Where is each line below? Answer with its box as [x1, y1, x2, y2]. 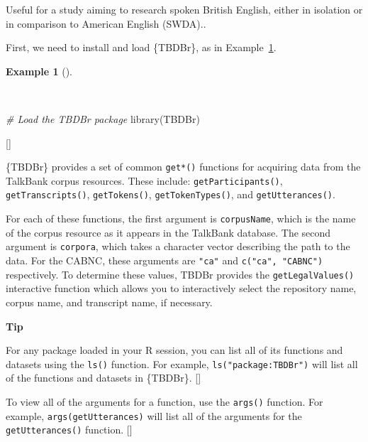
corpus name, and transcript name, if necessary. [6, 294, 213, 309]
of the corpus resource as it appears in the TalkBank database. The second [6, 225, 331, 239]
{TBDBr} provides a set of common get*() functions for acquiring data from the [6, 159, 361, 174]
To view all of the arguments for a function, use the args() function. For [6, 394, 323, 409]
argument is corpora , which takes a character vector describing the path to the [6, 239, 350, 254]
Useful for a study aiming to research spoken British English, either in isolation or [6, 2, 363, 16]
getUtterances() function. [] [6, 422, 133, 437]
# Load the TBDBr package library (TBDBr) [6, 111, 200, 126]
